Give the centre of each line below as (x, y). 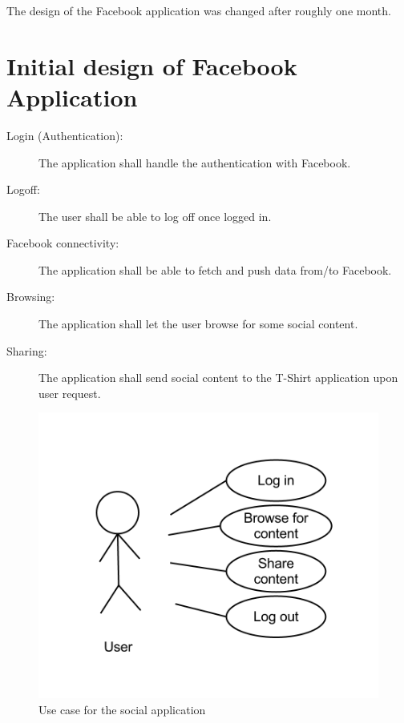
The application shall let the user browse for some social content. (198, 324)
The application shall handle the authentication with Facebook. (195, 162)
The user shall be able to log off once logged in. (155, 216)
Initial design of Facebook (152, 65)
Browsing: (31, 297)
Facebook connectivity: (63, 243)
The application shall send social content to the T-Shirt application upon (218, 378)
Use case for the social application (122, 709)
